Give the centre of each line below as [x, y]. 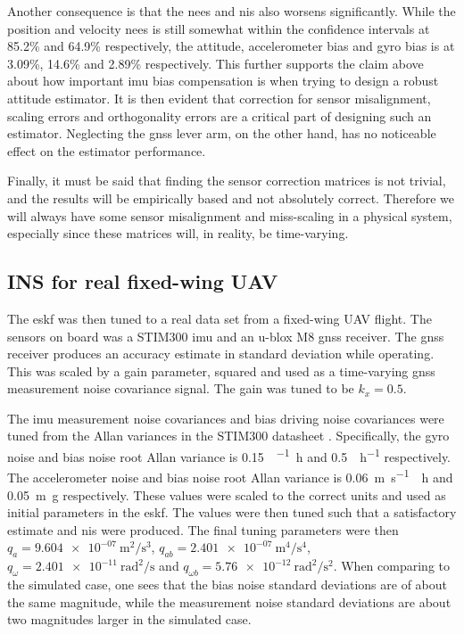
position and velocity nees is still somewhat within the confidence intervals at [219, 28]
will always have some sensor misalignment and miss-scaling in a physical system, [230, 215]
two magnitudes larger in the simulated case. [129, 619]
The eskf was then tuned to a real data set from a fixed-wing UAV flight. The [220, 318]
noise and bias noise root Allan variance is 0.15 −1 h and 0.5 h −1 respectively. [229, 455]
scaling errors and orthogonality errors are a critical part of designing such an [220, 115]
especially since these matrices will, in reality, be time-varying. [178, 233]
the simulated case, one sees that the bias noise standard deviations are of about [227, 584]
